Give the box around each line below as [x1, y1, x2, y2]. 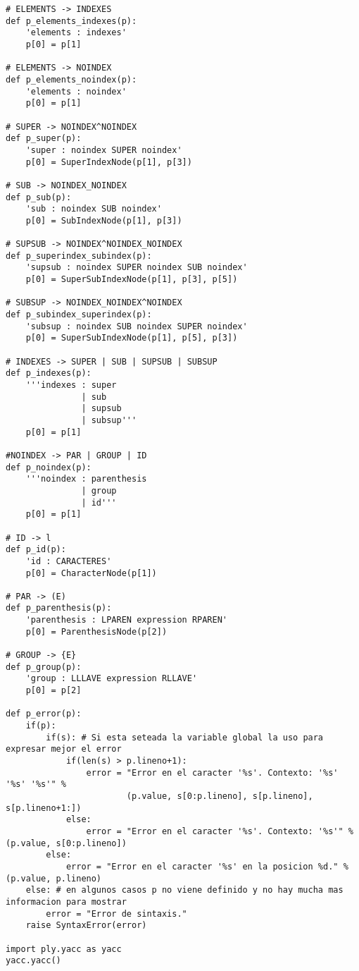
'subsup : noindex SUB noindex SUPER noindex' [25, 321, 248, 331]
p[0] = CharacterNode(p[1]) [25, 568, 157, 578]
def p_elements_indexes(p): [6, 16, 137, 26]
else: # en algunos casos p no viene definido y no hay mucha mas [25, 885, 344, 896]
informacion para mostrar [6, 896, 127, 907]
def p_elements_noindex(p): [6, 74, 137, 85]
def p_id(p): [6, 544, 66, 555]
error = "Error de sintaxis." [46, 908, 187, 919]
